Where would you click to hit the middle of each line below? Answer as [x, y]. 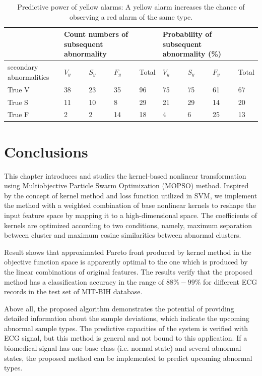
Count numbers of [96, 34]
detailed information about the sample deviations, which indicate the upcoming [127, 318]
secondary [23, 67]
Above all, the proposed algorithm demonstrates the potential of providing [119, 308]
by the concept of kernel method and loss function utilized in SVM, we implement [131, 195]
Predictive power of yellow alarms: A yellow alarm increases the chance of [131, 7]
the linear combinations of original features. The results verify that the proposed [128, 271]
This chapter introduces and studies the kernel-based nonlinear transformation [125, 175]
